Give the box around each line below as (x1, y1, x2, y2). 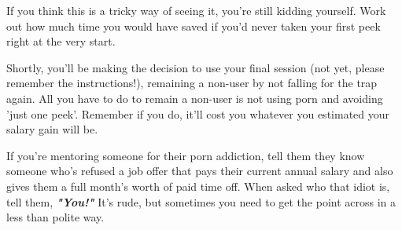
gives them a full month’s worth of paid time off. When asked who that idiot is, (6, 177, 390, 194)
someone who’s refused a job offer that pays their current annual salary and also (6, 162, 393, 179)
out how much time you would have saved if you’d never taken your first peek (6, 17, 381, 34)
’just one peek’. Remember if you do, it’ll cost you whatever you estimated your (6, 105, 390, 122)
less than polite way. (6, 209, 105, 225)
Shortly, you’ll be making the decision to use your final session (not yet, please (6, 59, 385, 75)
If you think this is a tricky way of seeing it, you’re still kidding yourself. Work (6, 2, 386, 18)
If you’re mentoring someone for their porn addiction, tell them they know (6, 147, 365, 163)
